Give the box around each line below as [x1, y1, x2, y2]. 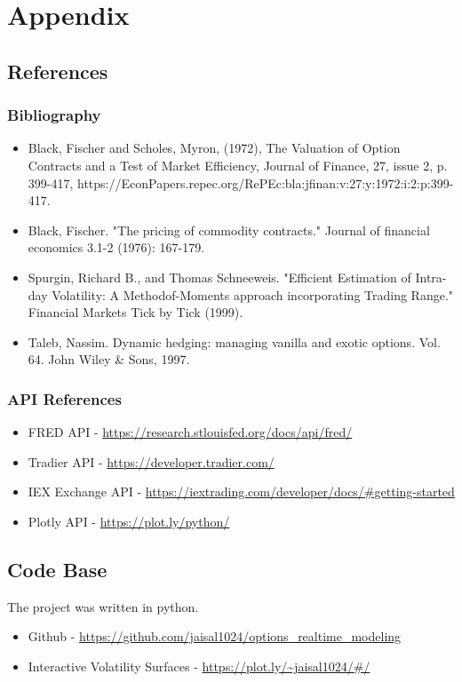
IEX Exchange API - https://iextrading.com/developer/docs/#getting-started [28, 482, 455, 501]
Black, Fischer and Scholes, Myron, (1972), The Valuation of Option [28, 139, 401, 157]
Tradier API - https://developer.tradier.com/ [28, 452, 275, 471]
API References [7, 387, 122, 409]
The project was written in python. [7, 597, 199, 615]
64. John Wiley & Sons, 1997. [28, 350, 190, 369]
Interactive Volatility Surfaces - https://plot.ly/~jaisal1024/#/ [28, 656, 370, 675]
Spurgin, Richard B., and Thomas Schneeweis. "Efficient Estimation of [28, 267, 411, 286]
